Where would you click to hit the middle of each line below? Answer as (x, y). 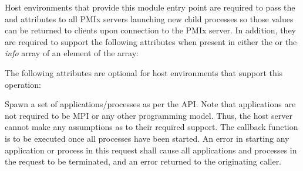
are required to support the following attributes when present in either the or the (151, 41)
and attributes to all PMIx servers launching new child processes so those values (149, 18)
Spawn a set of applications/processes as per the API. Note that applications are (150, 104)
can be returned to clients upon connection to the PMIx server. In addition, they (150, 30)
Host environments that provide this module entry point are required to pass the (150, 7)
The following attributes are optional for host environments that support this (144, 72)
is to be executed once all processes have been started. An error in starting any (147, 138)
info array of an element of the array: (72, 53)
